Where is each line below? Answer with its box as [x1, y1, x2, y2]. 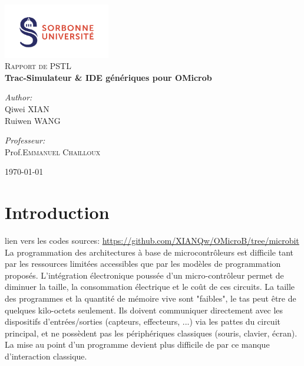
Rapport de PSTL [5, 60, 71, 72]
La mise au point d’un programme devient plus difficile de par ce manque [5, 338, 270, 351]
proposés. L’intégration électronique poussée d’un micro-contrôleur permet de [5, 269, 284, 281]
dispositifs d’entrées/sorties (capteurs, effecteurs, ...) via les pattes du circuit [5, 315, 280, 328]
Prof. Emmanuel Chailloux [5, 145, 101, 158]
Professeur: [5, 134, 45, 146]
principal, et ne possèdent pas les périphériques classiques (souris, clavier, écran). [5, 326, 298, 339]
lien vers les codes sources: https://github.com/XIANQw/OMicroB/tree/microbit [5, 234, 299, 247]
